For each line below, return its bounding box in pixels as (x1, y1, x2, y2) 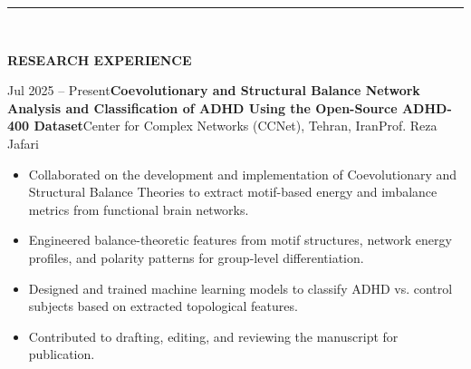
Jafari (7, 133, 39, 152)
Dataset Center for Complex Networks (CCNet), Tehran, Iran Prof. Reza (34, 116, 437, 135)
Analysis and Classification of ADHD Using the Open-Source (7, 98, 398, 117)
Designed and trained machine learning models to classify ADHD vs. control (28, 278, 453, 297)
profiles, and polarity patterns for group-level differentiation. (28, 248, 364, 267)
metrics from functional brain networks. (28, 199, 249, 218)
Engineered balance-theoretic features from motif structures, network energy (28, 230, 452, 249)
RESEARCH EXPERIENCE (7, 50, 192, 69)
